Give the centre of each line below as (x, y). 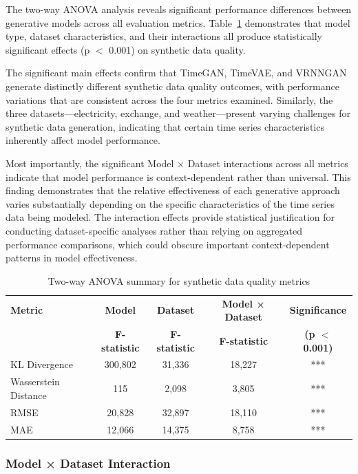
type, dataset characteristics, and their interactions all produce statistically (164, 36)
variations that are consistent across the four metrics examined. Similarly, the (169, 99)
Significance (318, 310)
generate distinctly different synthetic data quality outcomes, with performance (172, 86)
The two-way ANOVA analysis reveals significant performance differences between (179, 9)
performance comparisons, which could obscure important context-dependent (168, 244)
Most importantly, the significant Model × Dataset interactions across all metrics (177, 163)
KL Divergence (42, 364)
